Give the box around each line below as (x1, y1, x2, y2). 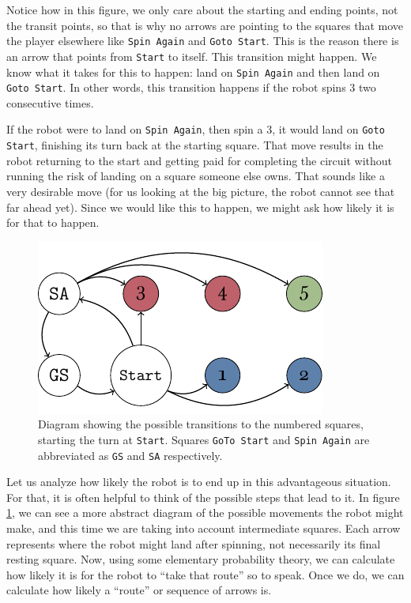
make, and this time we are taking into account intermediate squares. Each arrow (6, 519, 401, 536)
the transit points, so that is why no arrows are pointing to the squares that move (6, 17, 403, 33)
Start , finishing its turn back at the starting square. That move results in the (6, 137, 383, 153)
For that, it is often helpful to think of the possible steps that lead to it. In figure (6, 488, 400, 505)
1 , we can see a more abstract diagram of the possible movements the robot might (6, 504, 404, 521)
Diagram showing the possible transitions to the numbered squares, (38, 416, 364, 432)
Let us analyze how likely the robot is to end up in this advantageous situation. (6, 473, 391, 490)
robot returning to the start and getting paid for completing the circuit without (6, 152, 393, 168)
